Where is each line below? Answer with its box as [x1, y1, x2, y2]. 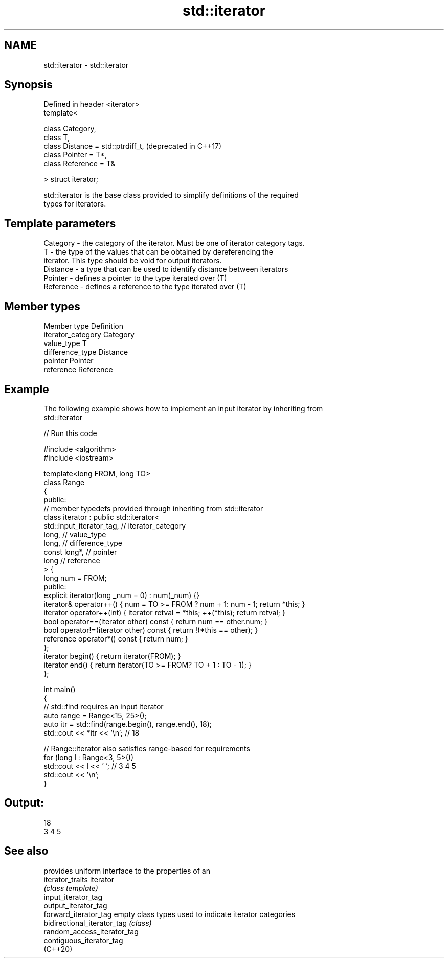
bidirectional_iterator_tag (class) [43, 918, 152, 927]
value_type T [43, 339, 87, 348]
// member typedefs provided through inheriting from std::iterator [43, 503, 263, 513]
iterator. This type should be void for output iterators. [43, 256, 222, 265]
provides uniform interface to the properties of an [43, 866, 210, 875]
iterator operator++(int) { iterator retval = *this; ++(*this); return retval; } [43, 608, 285, 617]
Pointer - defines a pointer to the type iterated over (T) [43, 273, 227, 283]
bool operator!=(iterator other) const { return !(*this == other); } [43, 625, 258, 634]
